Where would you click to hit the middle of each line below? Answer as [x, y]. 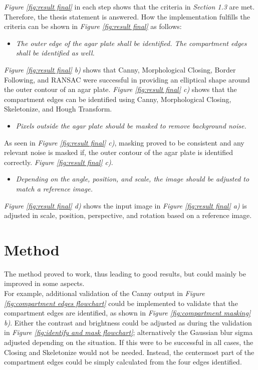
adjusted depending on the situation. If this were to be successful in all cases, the [129, 342]
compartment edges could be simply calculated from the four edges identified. [123, 362]
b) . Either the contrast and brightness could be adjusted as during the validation [128, 322]
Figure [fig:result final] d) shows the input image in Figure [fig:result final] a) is [125, 205]
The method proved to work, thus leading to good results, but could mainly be [125, 273]
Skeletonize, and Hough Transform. [58, 109]
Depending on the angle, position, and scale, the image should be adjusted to [133, 179]
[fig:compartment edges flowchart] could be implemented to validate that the [121, 303]
